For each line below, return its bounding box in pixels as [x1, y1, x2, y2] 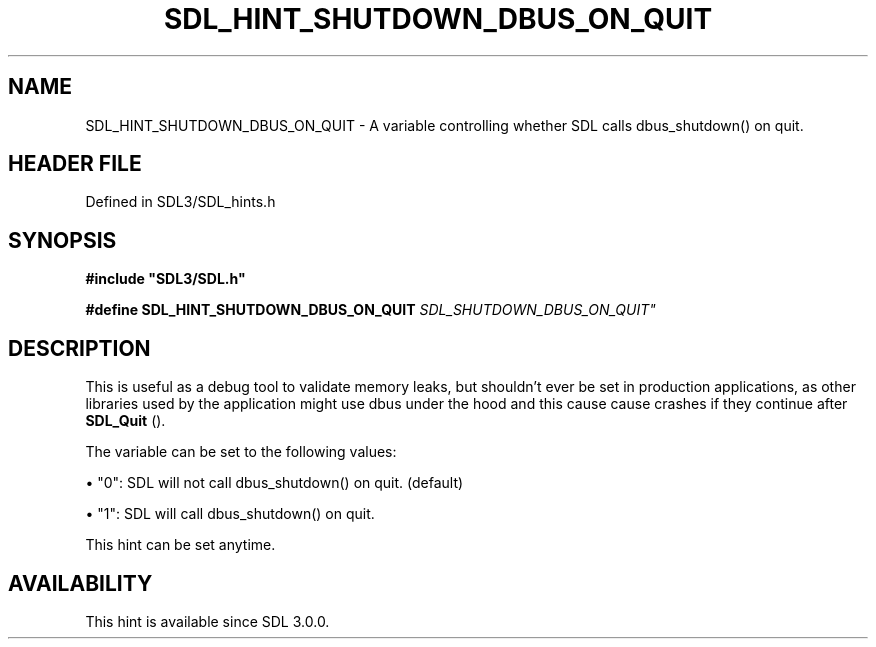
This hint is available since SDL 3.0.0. [85, 612, 330, 630]
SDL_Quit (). [85, 412, 166, 430]
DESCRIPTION [8, 335, 151, 361]
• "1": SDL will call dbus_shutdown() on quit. [85, 505, 375, 523]
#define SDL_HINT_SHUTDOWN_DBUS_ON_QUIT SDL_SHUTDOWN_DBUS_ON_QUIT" [85, 301, 656, 319]
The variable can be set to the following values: [85, 443, 397, 461]
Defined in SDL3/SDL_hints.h [85, 193, 276, 211]
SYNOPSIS [8, 227, 117, 253]
